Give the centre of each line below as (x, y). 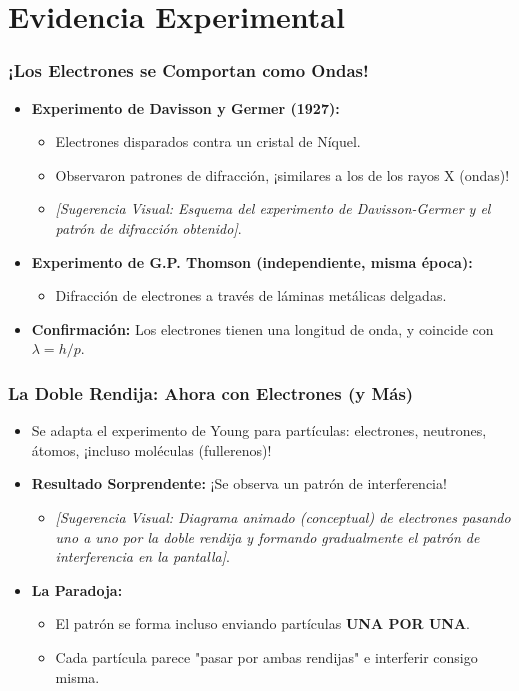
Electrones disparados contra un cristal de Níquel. (208, 141)
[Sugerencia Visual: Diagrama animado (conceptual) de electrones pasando (283, 516)
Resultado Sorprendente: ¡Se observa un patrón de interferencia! (239, 483)
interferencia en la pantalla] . (142, 556)
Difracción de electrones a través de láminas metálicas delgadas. (251, 295)
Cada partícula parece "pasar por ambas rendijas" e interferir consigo (266, 656)
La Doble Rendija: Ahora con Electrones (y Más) (211, 392)
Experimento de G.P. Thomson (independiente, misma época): (252, 261)
